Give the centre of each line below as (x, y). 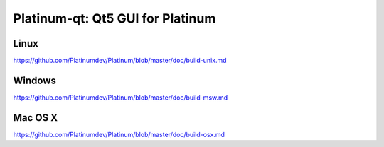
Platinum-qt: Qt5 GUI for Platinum (114, 18)
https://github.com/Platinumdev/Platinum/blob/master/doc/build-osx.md (119, 134)
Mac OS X (36, 118)
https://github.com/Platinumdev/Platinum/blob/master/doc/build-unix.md (120, 61)
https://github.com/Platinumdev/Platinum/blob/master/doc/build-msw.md (121, 97)
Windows (34, 80)
